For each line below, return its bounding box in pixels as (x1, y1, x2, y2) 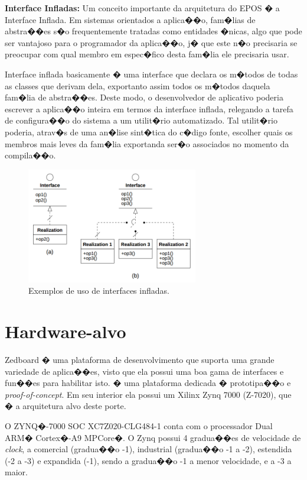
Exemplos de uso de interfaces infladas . (28, 284, 169, 297)
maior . (5, 466, 28, 478)
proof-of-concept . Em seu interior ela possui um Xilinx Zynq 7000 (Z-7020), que (5, 388, 292, 400)
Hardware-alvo (5, 319, 126, 343)
